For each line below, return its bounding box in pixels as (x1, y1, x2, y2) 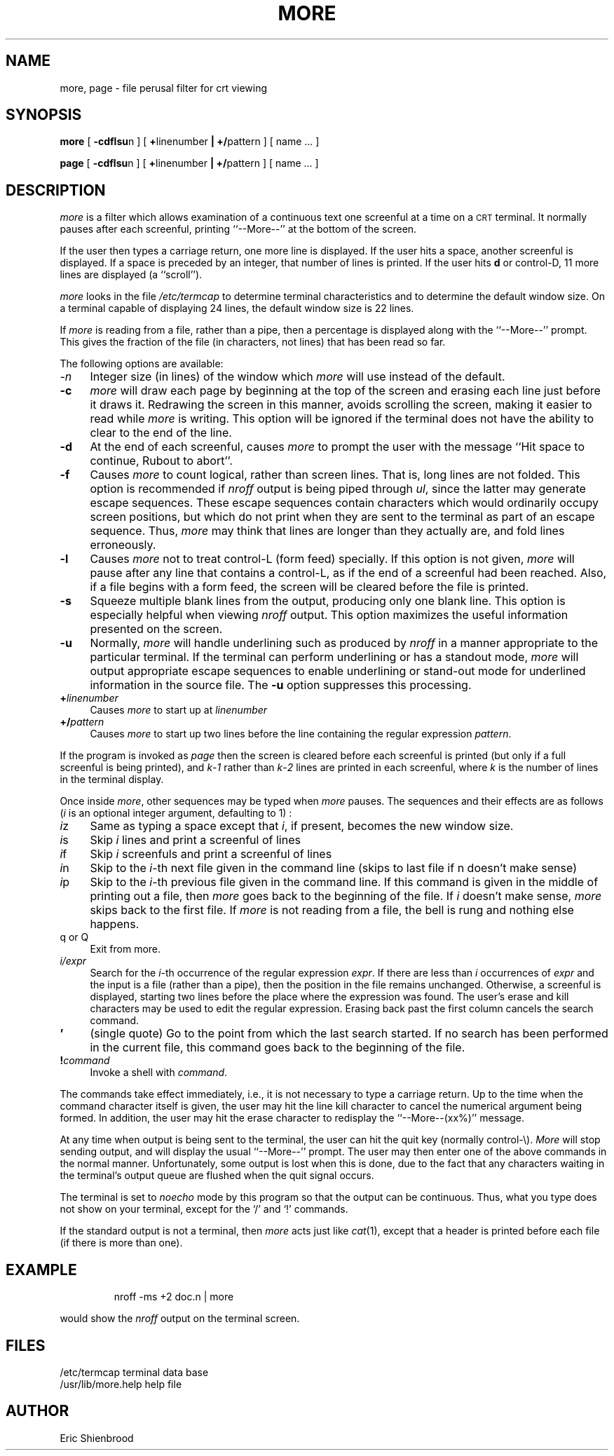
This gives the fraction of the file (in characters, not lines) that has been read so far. (60, 336, 446, 348)
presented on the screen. (90, 622, 223, 637)
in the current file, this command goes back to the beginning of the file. (90, 1040, 465, 1055)
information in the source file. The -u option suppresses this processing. (90, 678, 472, 693)
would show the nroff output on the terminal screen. (60, 1312, 300, 1325)
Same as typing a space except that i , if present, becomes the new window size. (90, 819, 514, 834)
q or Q (60, 931, 89, 944)
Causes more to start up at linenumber (90, 704, 268, 716)
